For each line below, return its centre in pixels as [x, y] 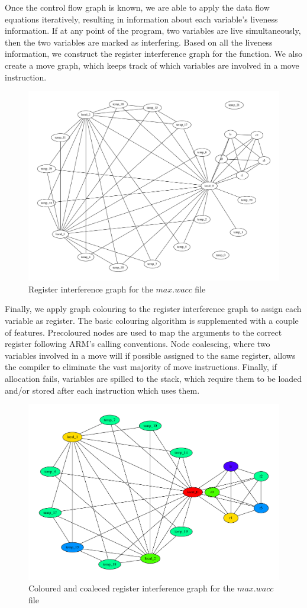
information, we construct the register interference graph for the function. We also [154, 54]
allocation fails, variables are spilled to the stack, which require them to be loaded [153, 378]
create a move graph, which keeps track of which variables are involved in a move [152, 65]
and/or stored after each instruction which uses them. [102, 390]
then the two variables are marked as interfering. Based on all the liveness [139, 42]
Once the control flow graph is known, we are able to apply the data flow [137, 7]
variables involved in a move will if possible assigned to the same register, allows [150, 355]
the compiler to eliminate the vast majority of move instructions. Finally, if [141, 367]
